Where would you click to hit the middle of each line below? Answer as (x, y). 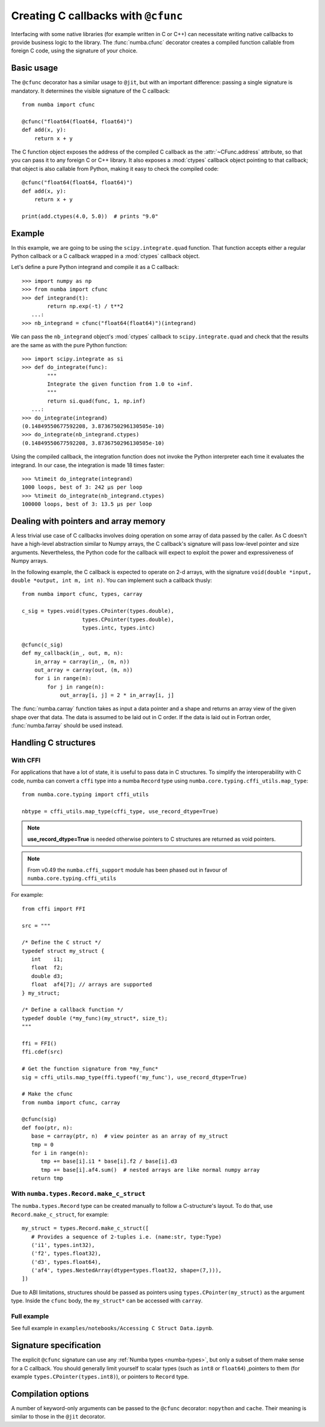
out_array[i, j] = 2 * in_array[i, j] (117, 695)
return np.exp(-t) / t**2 (85, 306)
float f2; (47, 968)
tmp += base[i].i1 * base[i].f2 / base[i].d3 (109, 1161)
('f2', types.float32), (66, 1254)
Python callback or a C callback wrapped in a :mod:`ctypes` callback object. (105, 256)
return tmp (47, 1178)
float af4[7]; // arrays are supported (91, 985)
